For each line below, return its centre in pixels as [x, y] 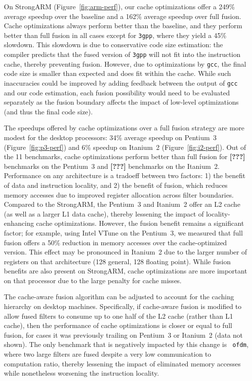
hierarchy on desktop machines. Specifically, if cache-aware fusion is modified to [123, 306]
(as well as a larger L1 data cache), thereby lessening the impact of [104, 213]
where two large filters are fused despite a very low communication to [108, 354]
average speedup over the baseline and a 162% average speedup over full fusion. [123, 16]
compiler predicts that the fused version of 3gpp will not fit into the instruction [122, 54]
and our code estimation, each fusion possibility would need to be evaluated [117, 92]
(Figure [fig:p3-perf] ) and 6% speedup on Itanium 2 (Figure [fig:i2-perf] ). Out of [125, 147]
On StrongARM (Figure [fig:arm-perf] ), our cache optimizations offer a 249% [119, 6]
